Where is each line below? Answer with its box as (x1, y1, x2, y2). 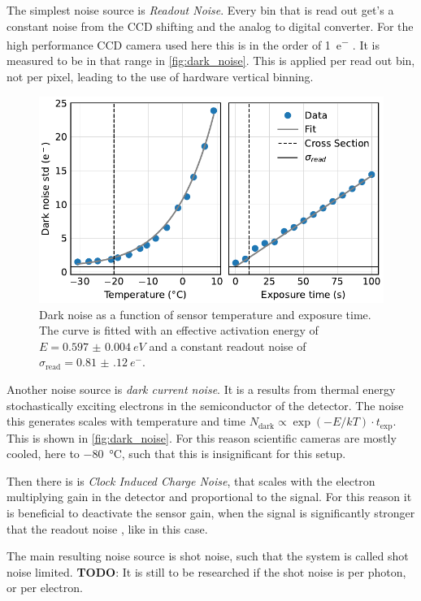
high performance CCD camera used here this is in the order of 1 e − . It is (7, 34, 380, 53)
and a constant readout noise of (149, 337, 306, 354)
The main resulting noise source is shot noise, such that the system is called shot (7, 547, 409, 564)
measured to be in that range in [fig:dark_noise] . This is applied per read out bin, (7, 52, 415, 69)
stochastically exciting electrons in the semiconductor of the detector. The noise (7, 396, 404, 413)
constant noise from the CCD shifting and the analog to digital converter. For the (7, 17, 414, 34)
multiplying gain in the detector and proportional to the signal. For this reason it (7, 488, 412, 505)
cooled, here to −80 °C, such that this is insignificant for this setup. (7, 445, 346, 462)
